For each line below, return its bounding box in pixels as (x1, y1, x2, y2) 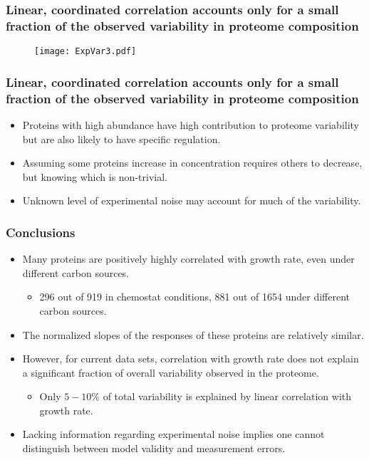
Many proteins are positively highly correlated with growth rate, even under (22, 251, 355, 266)
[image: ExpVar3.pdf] (34, 46, 137, 57)
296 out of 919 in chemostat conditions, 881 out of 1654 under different (39, 289, 350, 304)
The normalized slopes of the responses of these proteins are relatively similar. (22, 327, 364, 342)
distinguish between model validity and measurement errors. (22, 441, 286, 456)
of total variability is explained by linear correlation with (103, 389, 352, 404)
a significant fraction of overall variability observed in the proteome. (22, 365, 319, 380)
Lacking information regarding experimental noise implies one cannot (22, 427, 325, 441)
